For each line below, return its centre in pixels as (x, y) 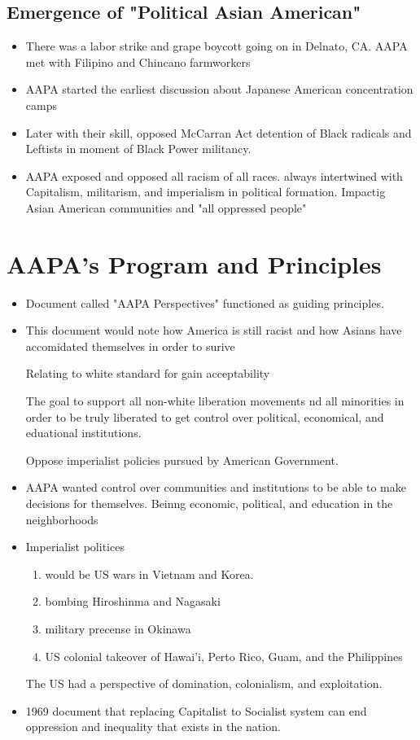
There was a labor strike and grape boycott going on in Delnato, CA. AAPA (217, 46)
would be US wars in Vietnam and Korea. (149, 574)
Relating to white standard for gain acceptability (148, 373)
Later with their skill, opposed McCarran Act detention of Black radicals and (219, 132)
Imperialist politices (75, 547)
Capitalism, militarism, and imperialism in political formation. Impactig (206, 192)
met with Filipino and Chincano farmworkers (138, 61)
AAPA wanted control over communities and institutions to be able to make (216, 487)
